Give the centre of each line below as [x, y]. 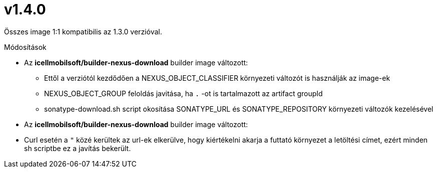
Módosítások [25, 47]
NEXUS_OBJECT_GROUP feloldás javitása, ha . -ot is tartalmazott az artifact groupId [183, 93]
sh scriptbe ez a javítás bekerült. [78, 148]
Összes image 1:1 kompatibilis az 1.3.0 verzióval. [83, 31]
